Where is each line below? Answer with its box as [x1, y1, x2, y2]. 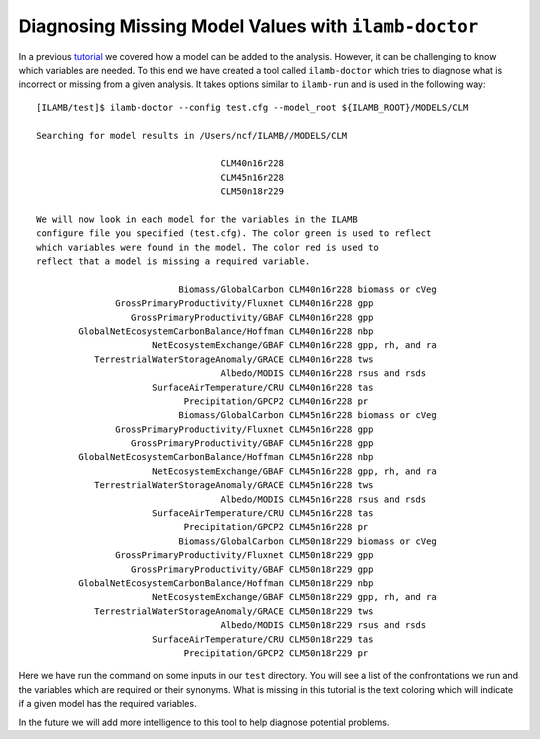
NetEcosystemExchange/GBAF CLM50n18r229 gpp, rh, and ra [151, 591, 437, 603]
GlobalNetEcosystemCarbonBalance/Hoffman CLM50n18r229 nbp [78, 578, 374, 589]
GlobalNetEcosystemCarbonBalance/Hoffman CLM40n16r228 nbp [78, 325, 374, 337]
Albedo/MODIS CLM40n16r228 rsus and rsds [220, 368, 427, 379]
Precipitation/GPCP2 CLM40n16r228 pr [183, 395, 369, 407]
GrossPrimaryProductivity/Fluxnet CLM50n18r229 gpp [115, 550, 374, 561]
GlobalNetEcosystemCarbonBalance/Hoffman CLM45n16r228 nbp [78, 451, 374, 463]
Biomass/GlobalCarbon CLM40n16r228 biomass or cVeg [178, 283, 437, 295]
